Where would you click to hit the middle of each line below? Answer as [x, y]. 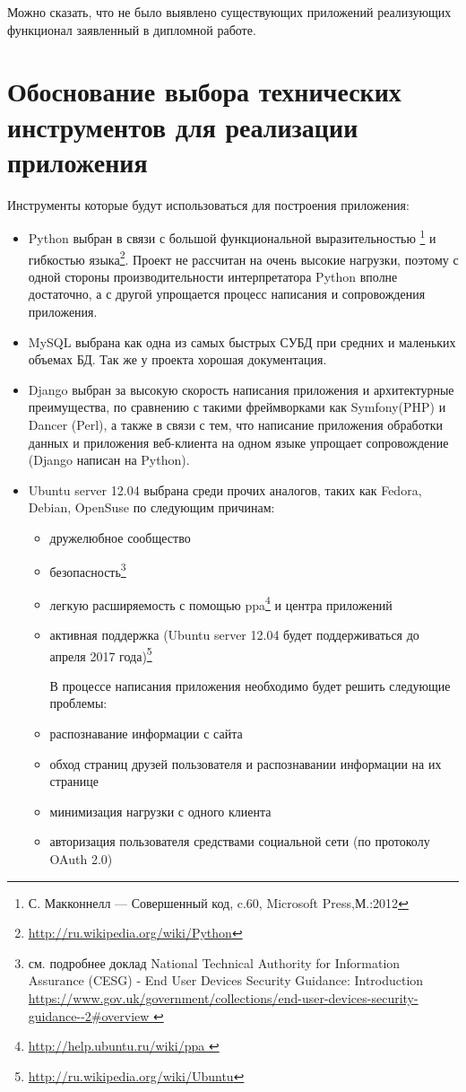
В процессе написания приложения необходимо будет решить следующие [250, 685]
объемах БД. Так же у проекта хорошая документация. [177, 359]
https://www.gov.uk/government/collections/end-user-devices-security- [223, 997]
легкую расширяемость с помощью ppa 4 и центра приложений [221, 603]
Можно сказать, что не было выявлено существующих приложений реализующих [229, 12]
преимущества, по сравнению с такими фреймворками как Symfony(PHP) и [237, 407]
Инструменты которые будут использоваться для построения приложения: [208, 204]
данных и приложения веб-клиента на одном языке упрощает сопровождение [238, 442]
